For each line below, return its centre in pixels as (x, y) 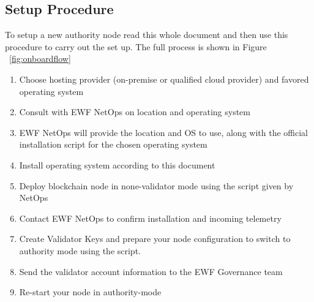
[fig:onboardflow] (40, 59)
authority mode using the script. (80, 250)
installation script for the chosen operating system (113, 144)
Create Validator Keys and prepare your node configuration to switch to (155, 239)
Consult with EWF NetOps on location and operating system (135, 112)
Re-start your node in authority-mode (90, 292)
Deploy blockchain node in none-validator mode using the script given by (156, 185)
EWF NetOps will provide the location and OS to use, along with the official (163, 132)
